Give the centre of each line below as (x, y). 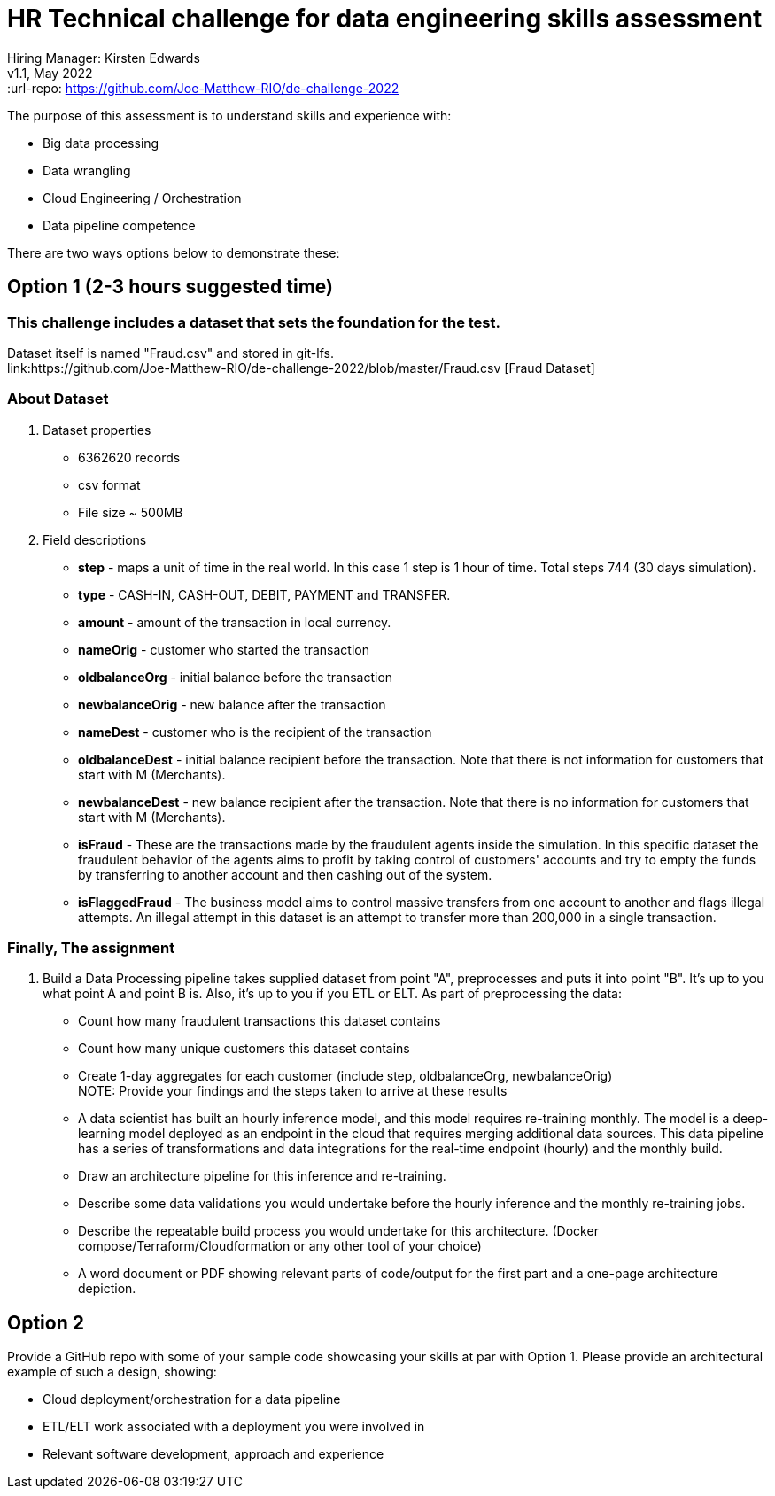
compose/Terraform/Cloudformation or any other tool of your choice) (280, 1246)
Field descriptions (95, 539)
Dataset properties (97, 430)
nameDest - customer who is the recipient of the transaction (255, 732)
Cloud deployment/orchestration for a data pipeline (192, 1399)
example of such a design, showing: (112, 1372)
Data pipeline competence (119, 225)
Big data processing (101, 143)
